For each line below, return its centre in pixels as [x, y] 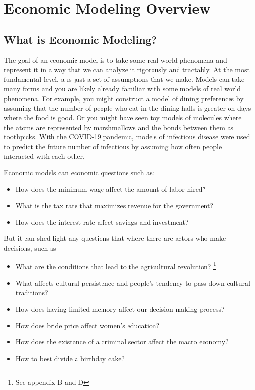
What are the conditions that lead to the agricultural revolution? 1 [116, 265]
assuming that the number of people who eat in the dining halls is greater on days [127, 108]
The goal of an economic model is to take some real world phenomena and [115, 60]
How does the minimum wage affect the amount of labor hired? [111, 189]
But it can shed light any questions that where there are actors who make [115, 238]
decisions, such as [30, 248]
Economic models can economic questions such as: [79, 172]
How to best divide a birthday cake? [70, 358]
